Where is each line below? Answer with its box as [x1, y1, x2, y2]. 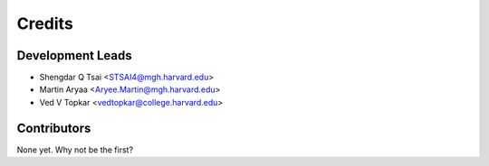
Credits [16, 14, 74, 33]
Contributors [16, 120, 91, 135]
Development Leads [16, 48, 133, 63]
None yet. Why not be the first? [16, 144, 134, 155]
